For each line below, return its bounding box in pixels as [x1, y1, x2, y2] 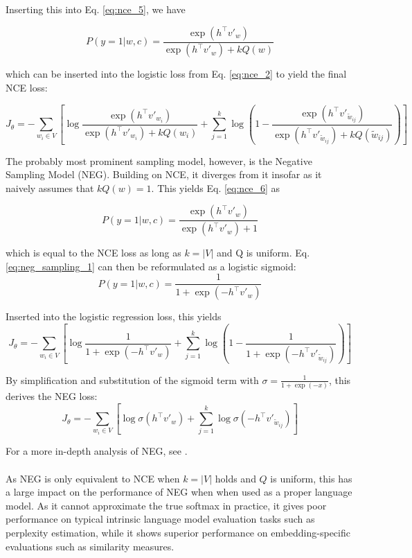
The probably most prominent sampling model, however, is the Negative [6, 153, 312, 168]
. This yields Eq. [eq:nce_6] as [151, 180, 280, 195]
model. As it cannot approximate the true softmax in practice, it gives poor [6, 498, 327, 512]
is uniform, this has [270, 471, 352, 485]
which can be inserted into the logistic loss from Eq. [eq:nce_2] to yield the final [6, 67, 347, 81]
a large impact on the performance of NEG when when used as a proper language [6, 485, 352, 499]
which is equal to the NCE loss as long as [6, 245, 181, 260]
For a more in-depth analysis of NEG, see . [6, 444, 188, 458]
